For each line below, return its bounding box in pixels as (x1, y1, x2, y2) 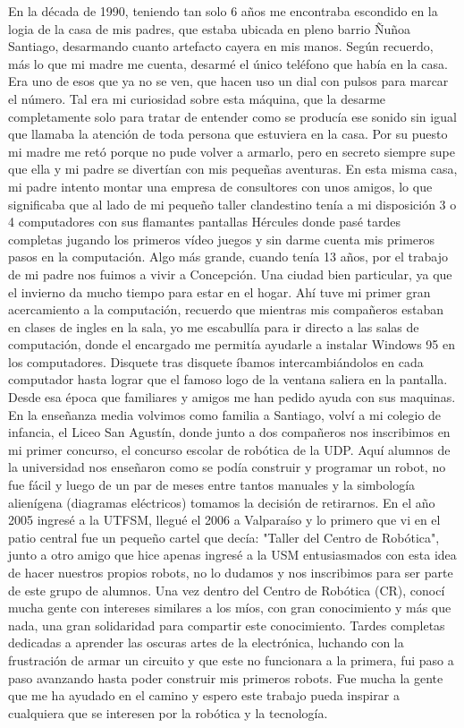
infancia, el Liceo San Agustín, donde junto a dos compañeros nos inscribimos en (8, 423, 451, 441)
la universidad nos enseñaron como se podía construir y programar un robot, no (8, 458, 446, 476)
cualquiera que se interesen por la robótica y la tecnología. (8, 703, 328, 722)
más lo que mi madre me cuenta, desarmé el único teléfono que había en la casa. (8, 54, 448, 73)
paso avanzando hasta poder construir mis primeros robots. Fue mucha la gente (8, 668, 443, 687)
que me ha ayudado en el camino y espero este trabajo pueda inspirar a (8, 686, 400, 705)
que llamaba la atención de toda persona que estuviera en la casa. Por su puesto (8, 124, 448, 143)
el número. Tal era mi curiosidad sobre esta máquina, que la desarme (8, 89, 386, 107)
